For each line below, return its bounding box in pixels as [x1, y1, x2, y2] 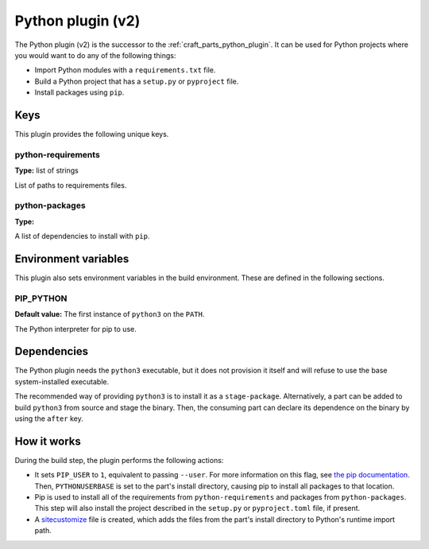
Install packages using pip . [34, 88, 125, 97]
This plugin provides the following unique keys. [14, 130, 169, 139]
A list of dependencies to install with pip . [14, 232, 150, 241]
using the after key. [14, 414, 83, 423]
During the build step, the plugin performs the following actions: [14, 455, 224, 465]
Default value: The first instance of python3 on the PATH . [14, 310, 205, 319]
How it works [14, 434, 81, 448]
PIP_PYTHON [14, 293, 68, 304]
